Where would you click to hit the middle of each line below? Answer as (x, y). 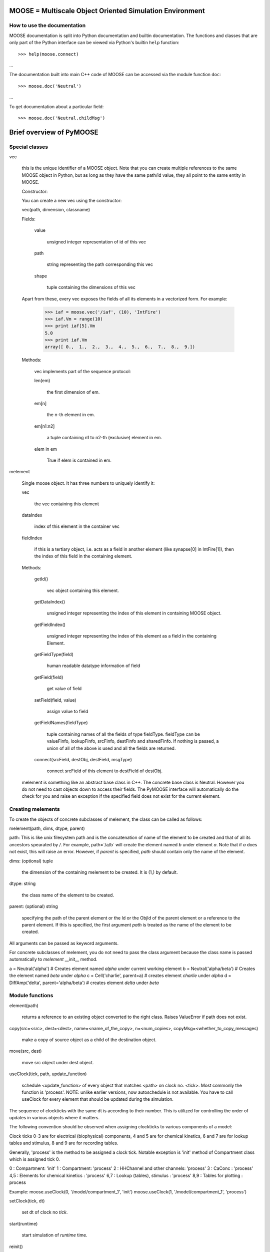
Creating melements (34, 809)
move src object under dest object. (58, 1062)
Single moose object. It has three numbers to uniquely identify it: (88, 483)
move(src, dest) (25, 1051)
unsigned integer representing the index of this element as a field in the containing (132, 636)
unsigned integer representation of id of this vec (96, 242)
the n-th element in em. (71, 415)
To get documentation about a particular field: (56, 106)
